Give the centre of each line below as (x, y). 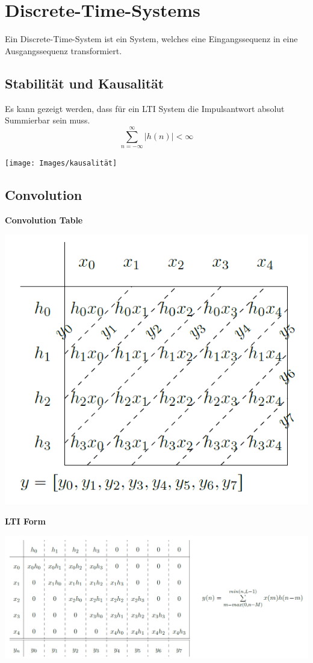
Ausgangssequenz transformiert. (64, 50)
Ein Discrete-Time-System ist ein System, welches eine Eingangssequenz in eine (151, 39)
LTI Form (25, 521)
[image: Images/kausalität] (61, 163)
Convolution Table (44, 219)
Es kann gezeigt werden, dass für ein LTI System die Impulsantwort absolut (145, 108)
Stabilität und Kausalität (85, 83)
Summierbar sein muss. (48, 120)
